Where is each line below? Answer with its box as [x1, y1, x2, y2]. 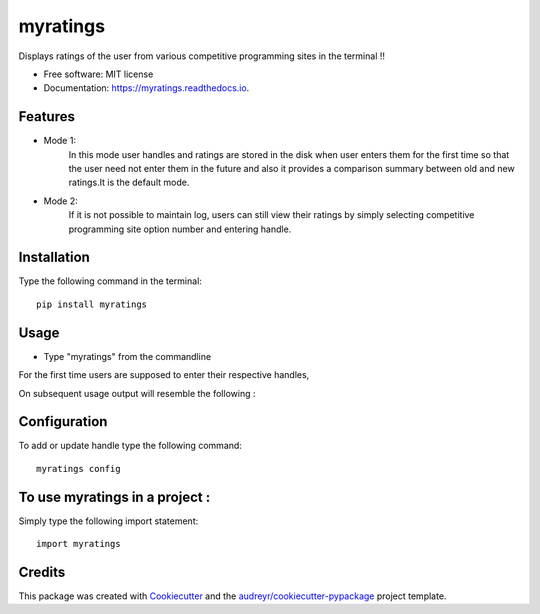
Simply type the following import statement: [18, 515, 199, 527]
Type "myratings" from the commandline [43, 350, 212, 362]
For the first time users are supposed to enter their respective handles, [18, 369, 310, 381]
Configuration [18, 413, 108, 430]
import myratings [36, 538, 121, 550]
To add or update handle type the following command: [18, 440, 242, 452]
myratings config [36, 463, 121, 474]
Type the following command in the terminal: [18, 275, 202, 287]
